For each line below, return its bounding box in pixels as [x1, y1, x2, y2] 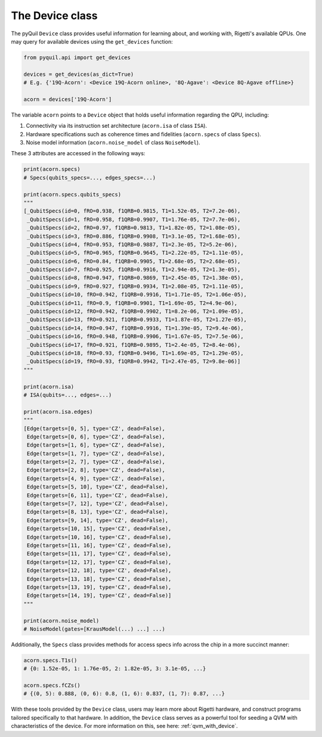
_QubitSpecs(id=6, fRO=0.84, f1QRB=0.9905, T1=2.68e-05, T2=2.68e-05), [27, 257, 241, 265]
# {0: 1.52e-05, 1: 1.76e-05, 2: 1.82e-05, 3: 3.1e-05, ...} [23, 665, 206, 672]
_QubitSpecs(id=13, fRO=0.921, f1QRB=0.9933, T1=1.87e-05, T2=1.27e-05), [27, 317, 247, 323]
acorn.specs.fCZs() [23, 682, 80, 689]
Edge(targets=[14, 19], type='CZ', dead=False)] [27, 592, 172, 599]
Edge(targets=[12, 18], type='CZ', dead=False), [27, 567, 172, 574]
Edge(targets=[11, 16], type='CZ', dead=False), [27, 542, 172, 549]
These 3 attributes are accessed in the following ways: [11, 150, 145, 157]
